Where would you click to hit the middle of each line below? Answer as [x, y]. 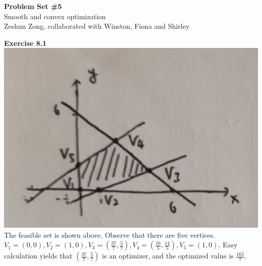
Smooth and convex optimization [55, 16]
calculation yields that [38, 256]
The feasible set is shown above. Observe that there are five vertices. [110, 234]
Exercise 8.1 [25, 43]
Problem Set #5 [33, 6]
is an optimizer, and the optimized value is [168, 256]
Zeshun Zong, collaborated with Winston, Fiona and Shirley [97, 26]
